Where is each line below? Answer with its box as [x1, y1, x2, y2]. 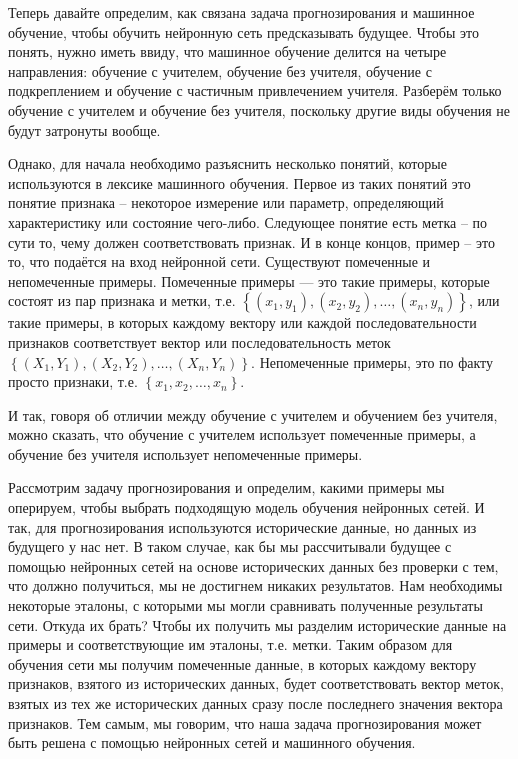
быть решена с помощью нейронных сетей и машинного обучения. [8, 732, 416, 753]
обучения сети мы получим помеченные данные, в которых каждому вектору [8, 653, 477, 674]
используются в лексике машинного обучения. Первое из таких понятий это [8, 172, 471, 193]
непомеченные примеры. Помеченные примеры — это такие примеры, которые [8, 270, 490, 291]
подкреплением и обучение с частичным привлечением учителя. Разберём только [8, 80, 502, 101]
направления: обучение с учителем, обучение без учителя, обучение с [8, 60, 432, 81]
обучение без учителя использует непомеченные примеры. [8, 443, 363, 464]
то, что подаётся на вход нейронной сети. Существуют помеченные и [8, 251, 431, 272]
